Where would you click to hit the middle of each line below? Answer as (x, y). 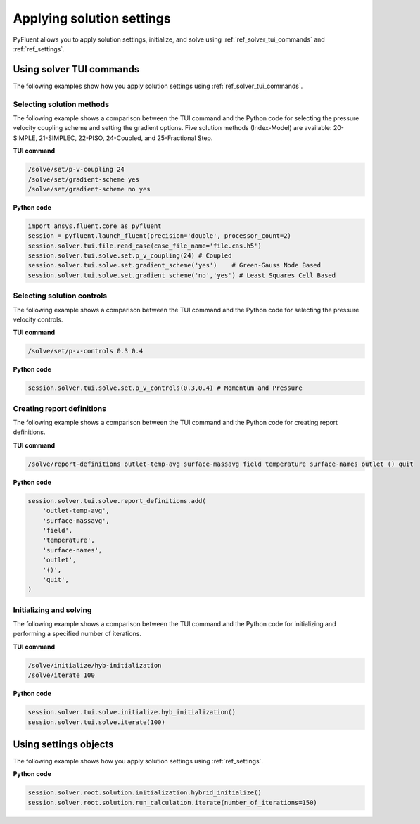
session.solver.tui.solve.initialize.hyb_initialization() (132, 712)
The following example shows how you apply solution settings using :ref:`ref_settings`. (138, 761)
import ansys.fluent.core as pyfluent (95, 226)
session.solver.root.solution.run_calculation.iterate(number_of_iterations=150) (173, 803)
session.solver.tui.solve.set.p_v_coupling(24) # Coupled (130, 256)
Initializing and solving (52, 610)
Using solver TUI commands (76, 69)
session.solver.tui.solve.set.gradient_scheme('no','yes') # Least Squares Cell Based (182, 275)
